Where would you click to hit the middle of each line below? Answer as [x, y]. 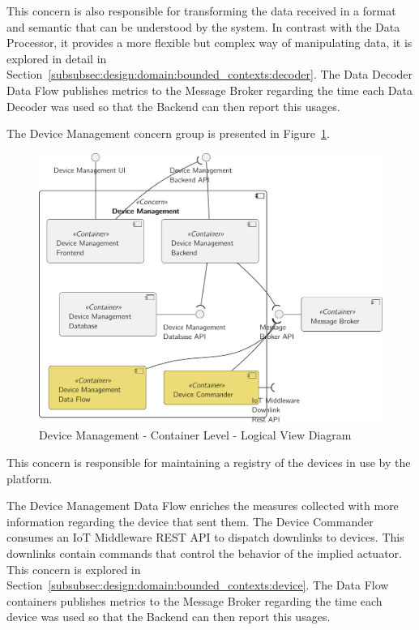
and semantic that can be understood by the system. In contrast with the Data [203, 26]
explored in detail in [57, 58]
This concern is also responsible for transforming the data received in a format [201, 11]
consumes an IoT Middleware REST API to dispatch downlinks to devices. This [205, 537]
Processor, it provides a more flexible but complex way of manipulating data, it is [209, 43]
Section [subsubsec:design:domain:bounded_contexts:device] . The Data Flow [198, 585]
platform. [30, 478]
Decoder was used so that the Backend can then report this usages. [173, 106]
